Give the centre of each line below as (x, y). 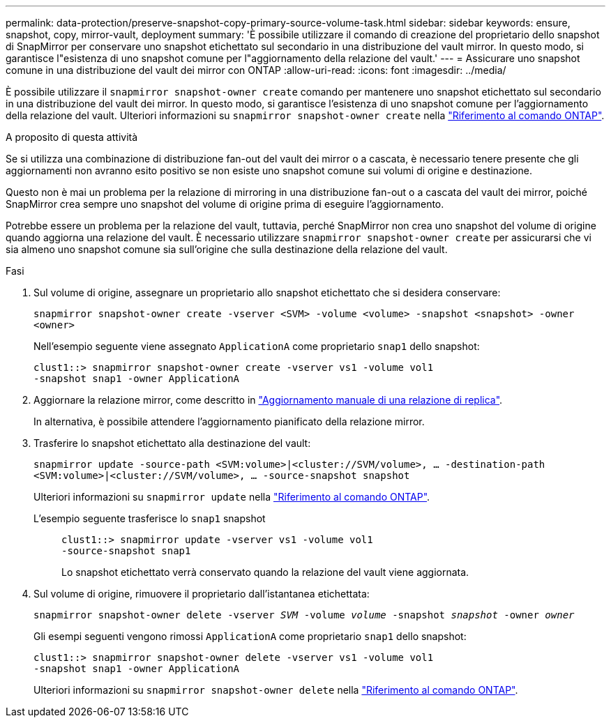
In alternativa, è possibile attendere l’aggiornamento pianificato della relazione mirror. (229, 421)
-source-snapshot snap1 (126, 551)
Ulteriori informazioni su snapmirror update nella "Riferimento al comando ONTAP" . (232, 497)
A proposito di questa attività (72, 137)
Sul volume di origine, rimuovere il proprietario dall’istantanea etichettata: (202, 594)
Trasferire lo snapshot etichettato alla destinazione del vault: (172, 443)
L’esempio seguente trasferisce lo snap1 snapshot (150, 518)
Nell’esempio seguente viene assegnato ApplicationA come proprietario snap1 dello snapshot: (257, 346)
